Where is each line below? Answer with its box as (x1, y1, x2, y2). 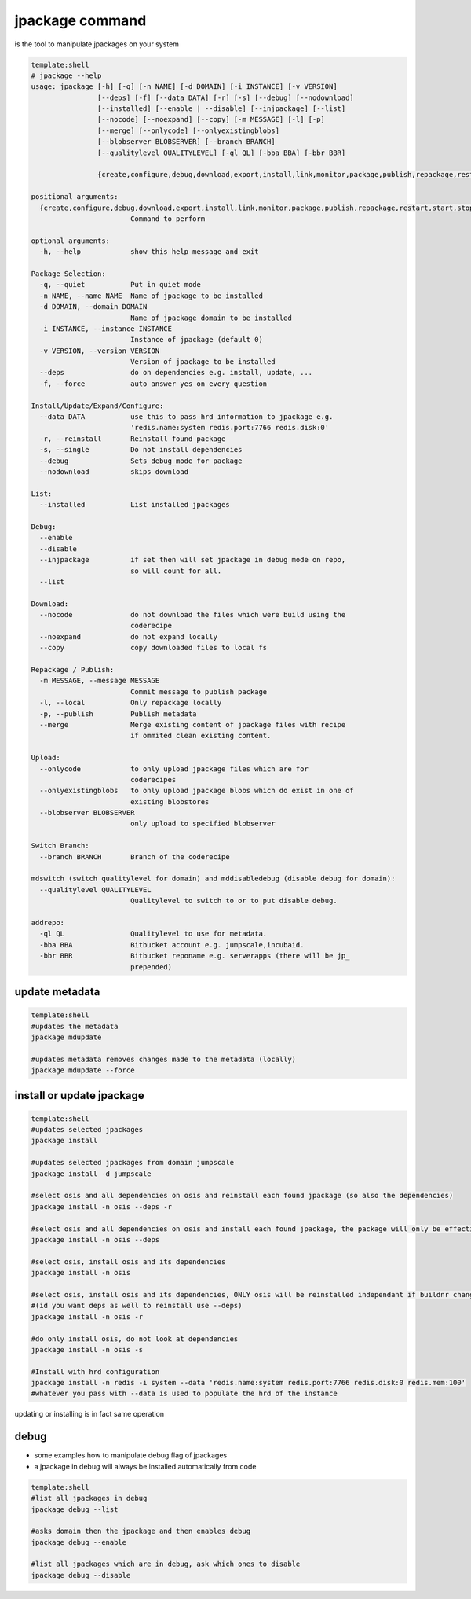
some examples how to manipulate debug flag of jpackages (34, 1450, 228, 1460)
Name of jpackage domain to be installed (130, 313, 292, 322)
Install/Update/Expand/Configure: (31, 401, 164, 410)
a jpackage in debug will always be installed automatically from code (34, 1461, 257, 1471)
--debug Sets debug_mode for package (39, 456, 243, 465)
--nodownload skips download (39, 467, 188, 476)
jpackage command (14, 12, 147, 29)
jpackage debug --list (31, 1505, 119, 1513)
